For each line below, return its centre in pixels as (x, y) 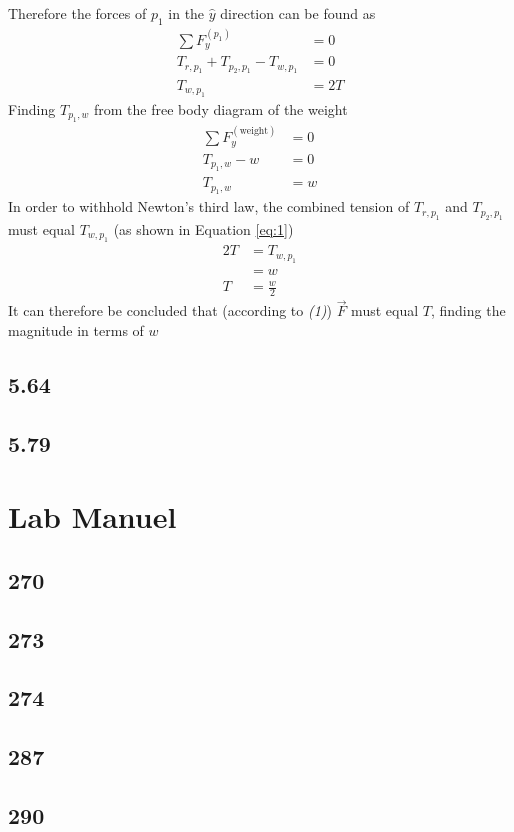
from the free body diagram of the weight (220, 108)
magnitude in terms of (76, 329)
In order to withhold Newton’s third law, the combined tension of (209, 206)
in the (186, 13)
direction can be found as (298, 13)
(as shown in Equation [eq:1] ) (203, 228)
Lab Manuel (92, 516)
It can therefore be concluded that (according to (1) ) (170, 310)
